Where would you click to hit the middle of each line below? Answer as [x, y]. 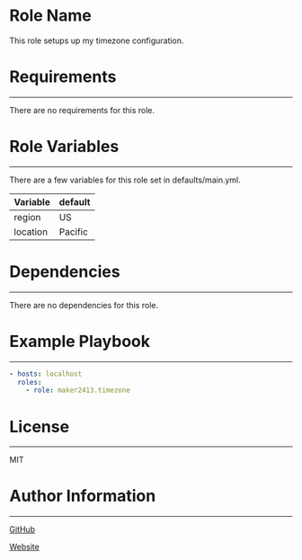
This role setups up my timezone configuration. [97, 40]
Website [25, 547]
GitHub [22, 529]
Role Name [50, 16]
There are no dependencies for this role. [84, 305]
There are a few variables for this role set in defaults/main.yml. [125, 180]
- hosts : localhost [46, 374]
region [27, 217]
